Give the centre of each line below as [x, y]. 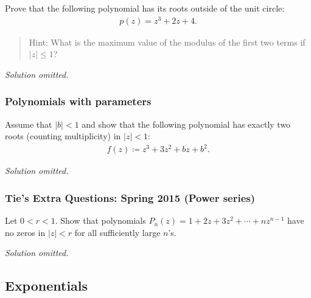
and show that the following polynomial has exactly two [186, 124]
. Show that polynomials [100, 220]
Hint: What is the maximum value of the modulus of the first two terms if [167, 42]
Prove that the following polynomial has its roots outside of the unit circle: [145, 8]
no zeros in [25, 232]
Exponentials [47, 286]
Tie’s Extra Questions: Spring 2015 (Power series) [130, 197]
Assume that [29, 124]
